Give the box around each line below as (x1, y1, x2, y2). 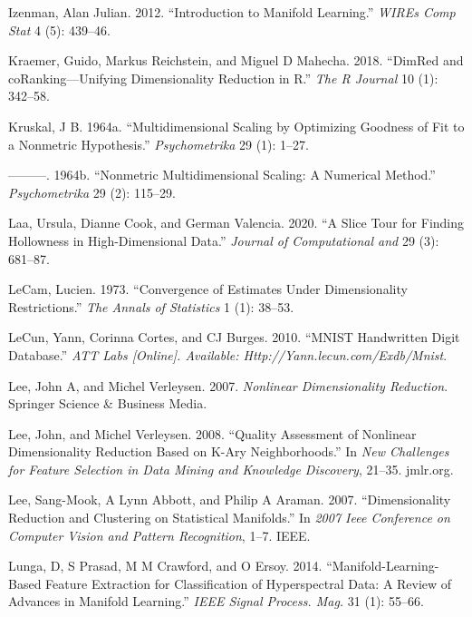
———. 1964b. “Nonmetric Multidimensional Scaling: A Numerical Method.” (8, 165, 436, 184)
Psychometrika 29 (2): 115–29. (8, 182, 176, 201)
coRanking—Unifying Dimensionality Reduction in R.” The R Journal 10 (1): (8, 68, 438, 87)
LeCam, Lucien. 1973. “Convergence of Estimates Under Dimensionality (8, 279, 408, 299)
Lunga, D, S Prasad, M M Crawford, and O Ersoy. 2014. (8, 556, 323, 575)
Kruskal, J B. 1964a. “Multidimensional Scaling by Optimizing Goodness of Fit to (8, 116, 465, 135)
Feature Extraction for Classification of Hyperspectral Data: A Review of (45, 573, 452, 593)
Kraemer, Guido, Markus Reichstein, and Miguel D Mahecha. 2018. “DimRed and (8, 51, 464, 70)
